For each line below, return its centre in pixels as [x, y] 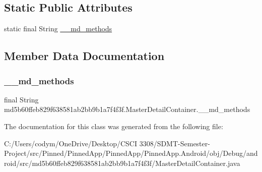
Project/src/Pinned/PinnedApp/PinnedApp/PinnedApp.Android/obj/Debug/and [131, 153]
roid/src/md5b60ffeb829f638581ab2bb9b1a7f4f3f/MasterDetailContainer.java [122, 163]
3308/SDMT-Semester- [175, 143]
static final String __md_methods [58, 28]
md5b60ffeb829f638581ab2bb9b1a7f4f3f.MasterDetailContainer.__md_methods [127, 109]
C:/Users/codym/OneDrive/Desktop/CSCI [71, 143]
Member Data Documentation [84, 56]
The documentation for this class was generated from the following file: [114, 126]
